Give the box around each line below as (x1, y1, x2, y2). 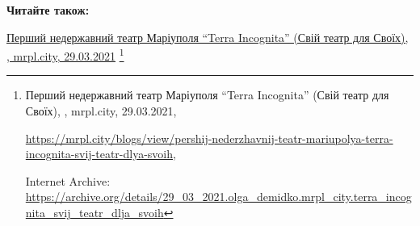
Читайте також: (6, 2, 90, 18)
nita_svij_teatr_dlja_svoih (25, 204, 164, 220)
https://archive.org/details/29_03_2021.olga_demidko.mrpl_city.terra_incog (25, 188, 412, 205)
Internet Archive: (25, 172, 111, 189)
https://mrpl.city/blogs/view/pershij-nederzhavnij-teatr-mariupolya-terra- (25, 129, 393, 146)
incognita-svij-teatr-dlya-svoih (25, 145, 174, 162)
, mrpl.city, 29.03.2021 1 (6, 45, 124, 64)
